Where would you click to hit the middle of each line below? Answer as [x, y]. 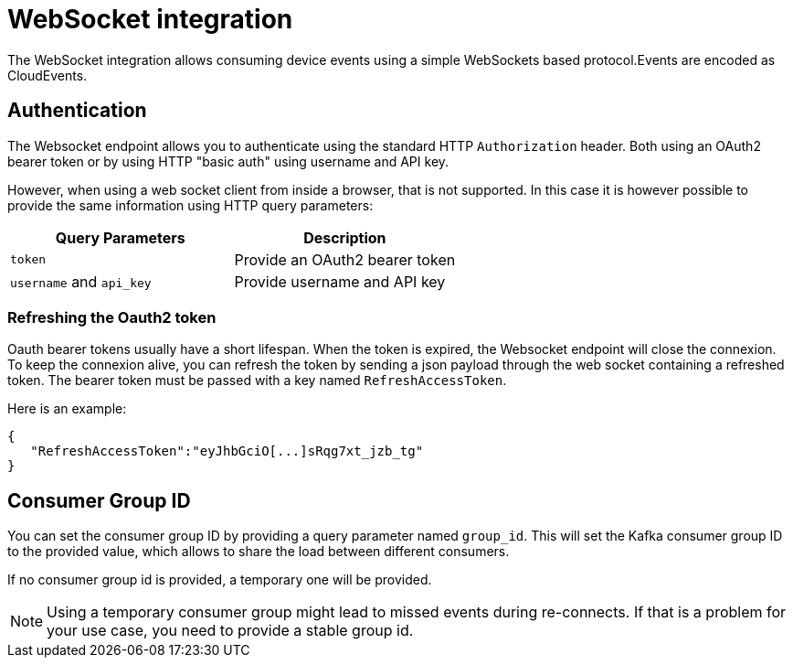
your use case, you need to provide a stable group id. [230, 631]
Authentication [77, 111]
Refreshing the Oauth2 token [112, 317]
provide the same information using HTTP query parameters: [190, 205]
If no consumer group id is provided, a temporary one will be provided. [220, 580]
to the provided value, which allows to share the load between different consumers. [259, 552]
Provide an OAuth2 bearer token [345, 259]
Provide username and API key [340, 281]
